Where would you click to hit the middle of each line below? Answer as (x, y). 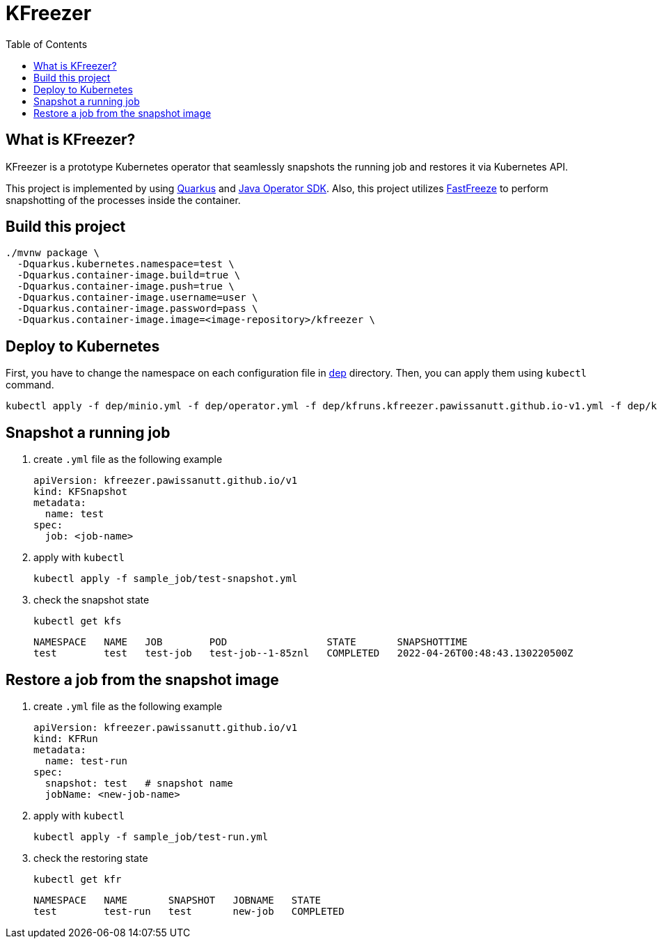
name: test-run (86, 761)
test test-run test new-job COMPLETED (189, 911)
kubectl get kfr (78, 879)
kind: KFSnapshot (80, 492)
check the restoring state (91, 858)
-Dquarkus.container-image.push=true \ (126, 286)
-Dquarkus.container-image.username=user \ (137, 298)
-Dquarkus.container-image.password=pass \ (137, 309)
